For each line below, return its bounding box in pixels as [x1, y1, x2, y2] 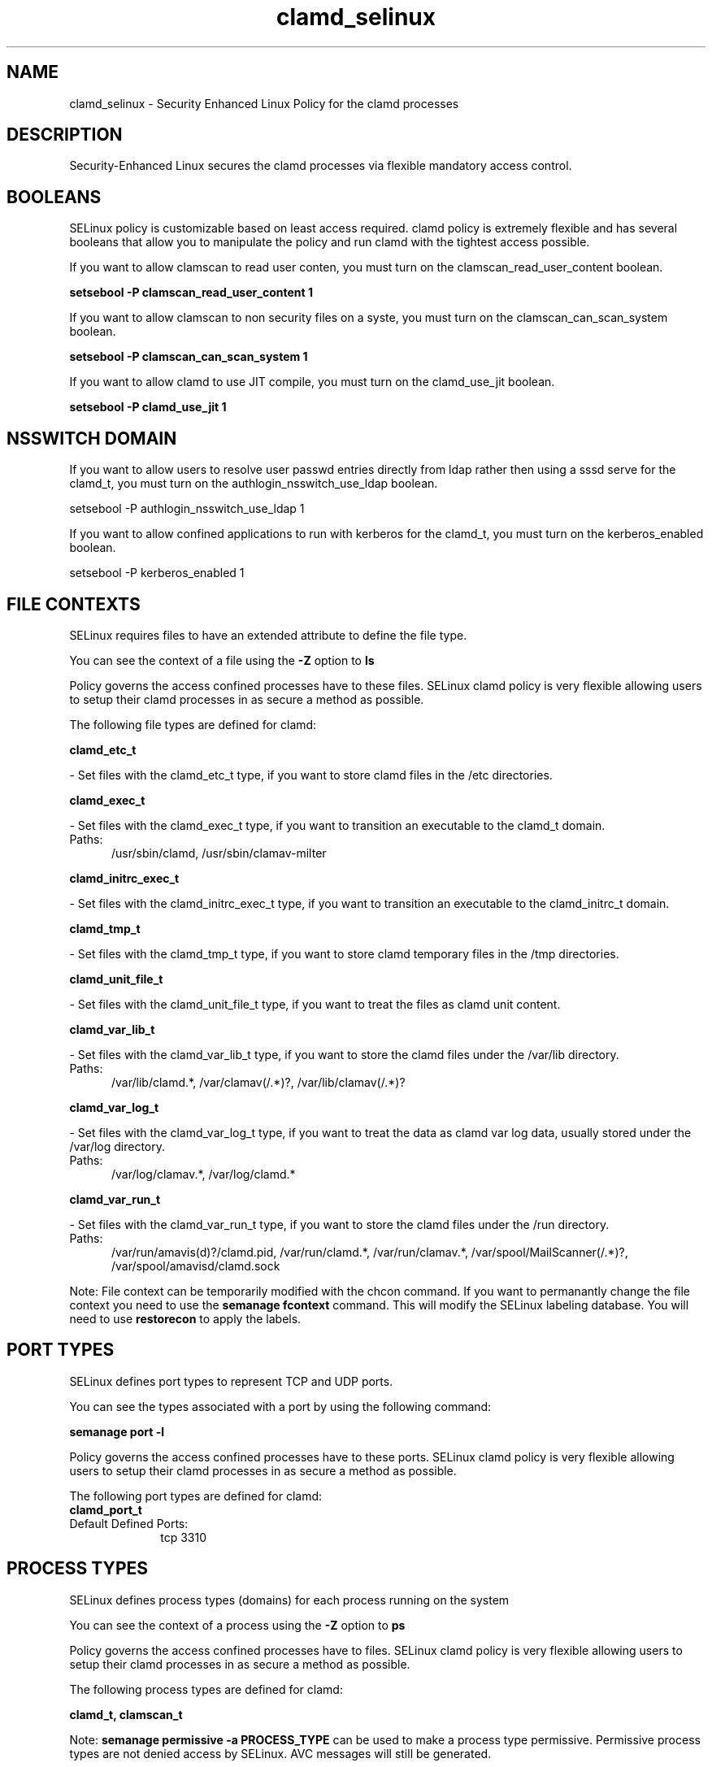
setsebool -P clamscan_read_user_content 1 [69, 285, 313, 300]
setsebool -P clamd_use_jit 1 [69, 400, 227, 415]
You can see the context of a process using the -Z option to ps [69, 1617, 406, 1632]
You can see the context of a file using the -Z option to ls [69, 653, 375, 667]
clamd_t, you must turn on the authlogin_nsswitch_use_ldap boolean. [69, 476, 438, 491]
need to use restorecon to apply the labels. [69, 1311, 302, 1326]
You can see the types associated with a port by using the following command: [69, 1399, 492, 1413]
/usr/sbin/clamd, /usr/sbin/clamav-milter [111, 845, 327, 860]
